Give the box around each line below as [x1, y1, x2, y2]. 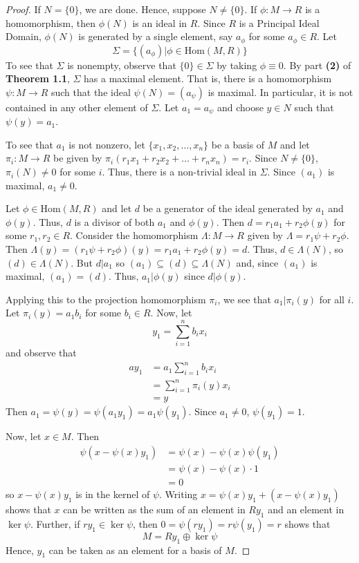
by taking [217, 57, 257, 72]
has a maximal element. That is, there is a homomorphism [84, 71, 332, 86]
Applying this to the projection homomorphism [6, 292, 206, 306]
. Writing [159, 487, 198, 502]
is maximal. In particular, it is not [208, 84, 353, 99]
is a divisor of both [74, 214, 155, 229]
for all [319, 292, 344, 306]
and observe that [6, 345, 77, 360]
